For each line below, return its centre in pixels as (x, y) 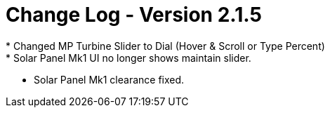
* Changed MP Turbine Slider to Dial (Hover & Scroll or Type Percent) (165, 46)
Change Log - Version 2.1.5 (134, 15)
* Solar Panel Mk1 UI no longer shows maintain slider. (128, 58)
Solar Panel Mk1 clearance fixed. (109, 79)
